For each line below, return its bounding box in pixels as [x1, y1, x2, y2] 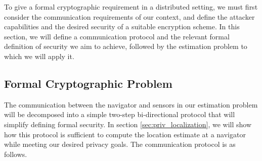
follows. [4, 148, 27, 159]
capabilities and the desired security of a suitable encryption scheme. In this [4, 21, 240, 32]
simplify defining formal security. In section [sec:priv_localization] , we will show [4, 119, 251, 129]
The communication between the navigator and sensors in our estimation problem [4, 99, 258, 110]
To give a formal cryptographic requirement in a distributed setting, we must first [4, 2, 258, 12]
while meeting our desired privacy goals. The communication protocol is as [4, 139, 236, 149]
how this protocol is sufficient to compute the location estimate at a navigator [4, 129, 246, 139]
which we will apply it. [4, 50, 74, 61]
